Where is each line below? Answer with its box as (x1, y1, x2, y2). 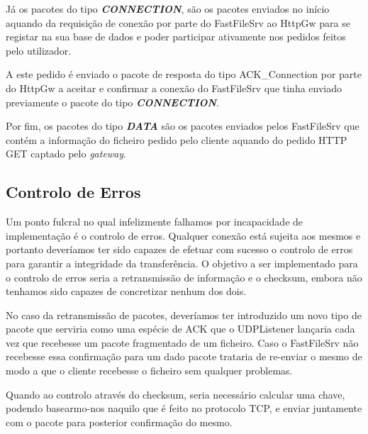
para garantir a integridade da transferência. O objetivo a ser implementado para (6, 255, 358, 270)
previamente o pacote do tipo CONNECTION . (6, 94, 219, 109)
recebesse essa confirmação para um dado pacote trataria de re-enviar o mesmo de (6, 349, 362, 364)
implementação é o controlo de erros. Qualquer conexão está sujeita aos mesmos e (6, 228, 361, 243)
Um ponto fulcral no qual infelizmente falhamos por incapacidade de (6, 214, 303, 229)
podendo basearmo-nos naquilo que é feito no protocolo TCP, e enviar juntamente (6, 401, 362, 416)
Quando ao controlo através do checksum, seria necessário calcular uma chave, (6, 386, 345, 401)
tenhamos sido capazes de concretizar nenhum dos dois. (6, 284, 247, 299)
